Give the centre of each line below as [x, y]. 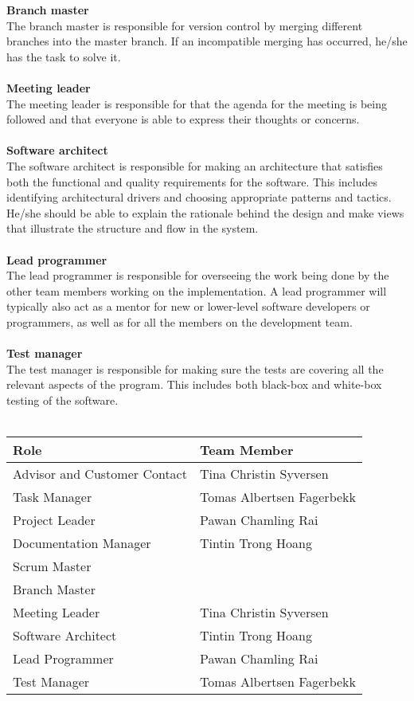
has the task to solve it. [64, 56]
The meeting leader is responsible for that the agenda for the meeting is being [197, 103]
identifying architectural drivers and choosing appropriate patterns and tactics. [199, 197]
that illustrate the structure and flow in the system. [133, 228]
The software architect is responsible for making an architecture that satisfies [195, 165]
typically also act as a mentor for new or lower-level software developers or [188, 306]
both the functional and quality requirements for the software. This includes [192, 181]
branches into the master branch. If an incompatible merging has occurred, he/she [207, 41]
